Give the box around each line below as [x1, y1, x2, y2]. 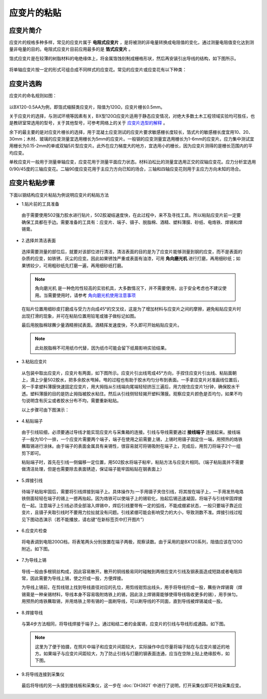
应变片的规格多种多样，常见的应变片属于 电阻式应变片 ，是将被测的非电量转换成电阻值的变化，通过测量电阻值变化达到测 [9, 40, 254, 46]
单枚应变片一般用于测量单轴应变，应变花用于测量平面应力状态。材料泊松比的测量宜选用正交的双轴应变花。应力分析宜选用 [9, 159, 256, 165]
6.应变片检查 [21, 528, 47, 534]
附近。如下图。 [21, 545, 52, 552]
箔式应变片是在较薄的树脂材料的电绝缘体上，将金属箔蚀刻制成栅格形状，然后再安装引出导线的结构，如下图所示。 [9, 55, 239, 61]
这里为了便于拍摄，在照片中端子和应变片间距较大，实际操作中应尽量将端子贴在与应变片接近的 [35, 644, 225, 649]
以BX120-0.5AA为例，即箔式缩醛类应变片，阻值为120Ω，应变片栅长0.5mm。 [9, 104, 165, 110]
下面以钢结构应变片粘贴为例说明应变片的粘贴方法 [9, 192, 109, 198]
